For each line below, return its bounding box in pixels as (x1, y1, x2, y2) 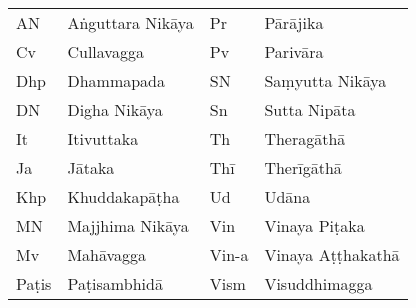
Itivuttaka (67, 127, 139, 150)
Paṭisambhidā (67, 272, 163, 295)
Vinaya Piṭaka (264, 214, 365, 237)
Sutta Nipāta (264, 98, 356, 121)
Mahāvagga (67, 243, 147, 266)
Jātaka (67, 156, 115, 179)
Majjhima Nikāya (67, 214, 189, 237)
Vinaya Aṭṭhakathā (264, 243, 400, 266)
